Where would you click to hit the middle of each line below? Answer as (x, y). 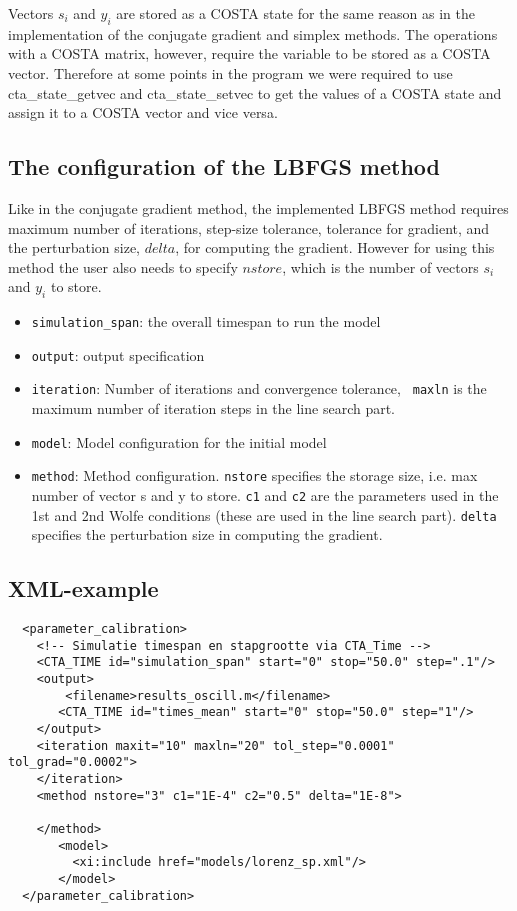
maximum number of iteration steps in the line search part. (213, 408)
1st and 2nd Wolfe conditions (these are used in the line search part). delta (264, 514)
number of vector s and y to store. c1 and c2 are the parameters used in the (265, 495)
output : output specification (118, 354)
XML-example (83, 588)
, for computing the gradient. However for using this (335, 247)
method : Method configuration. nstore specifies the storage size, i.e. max (254, 475)
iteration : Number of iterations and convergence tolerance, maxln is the (259, 388)
